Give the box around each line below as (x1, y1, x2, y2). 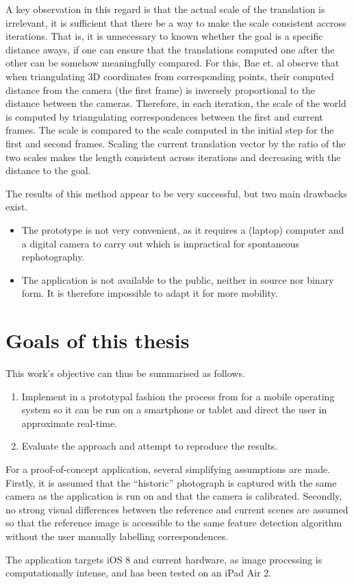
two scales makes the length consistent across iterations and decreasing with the (5, 149, 341, 164)
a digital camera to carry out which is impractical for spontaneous (21, 236, 300, 250)
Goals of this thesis (5, 326, 190, 354)
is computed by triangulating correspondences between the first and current (5, 109, 323, 123)
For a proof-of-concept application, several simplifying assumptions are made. (5, 461, 331, 476)
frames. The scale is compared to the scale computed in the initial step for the (5, 123, 334, 137)
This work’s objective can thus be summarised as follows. (5, 366, 245, 380)
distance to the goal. (5, 163, 91, 178)
